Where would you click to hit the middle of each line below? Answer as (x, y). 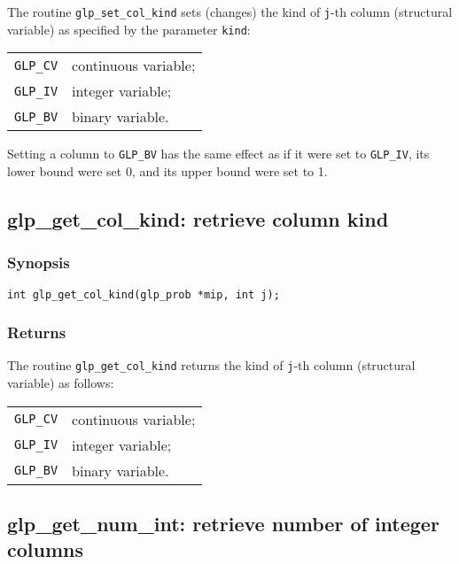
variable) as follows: (61, 383)
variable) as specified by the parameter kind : (129, 29)
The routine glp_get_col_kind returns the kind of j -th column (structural (211, 365)
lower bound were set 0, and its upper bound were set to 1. (167, 170)
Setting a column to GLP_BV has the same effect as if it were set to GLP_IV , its (218, 154)
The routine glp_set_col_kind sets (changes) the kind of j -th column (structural (230, 12)
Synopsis (39, 263)
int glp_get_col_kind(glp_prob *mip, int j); (144, 294)
